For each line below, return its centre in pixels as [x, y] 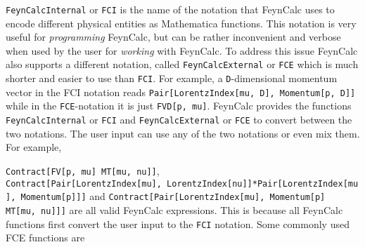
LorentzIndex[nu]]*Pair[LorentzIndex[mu [263, 183]
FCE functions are [45, 238]
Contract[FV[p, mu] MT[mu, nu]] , [83, 170]
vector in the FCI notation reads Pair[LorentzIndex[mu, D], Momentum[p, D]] [181, 92]
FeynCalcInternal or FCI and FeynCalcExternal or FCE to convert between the [179, 120]
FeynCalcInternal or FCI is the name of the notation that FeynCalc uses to [170, 9]
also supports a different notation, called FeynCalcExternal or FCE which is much [182, 64]
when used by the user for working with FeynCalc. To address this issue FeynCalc [182, 50]
